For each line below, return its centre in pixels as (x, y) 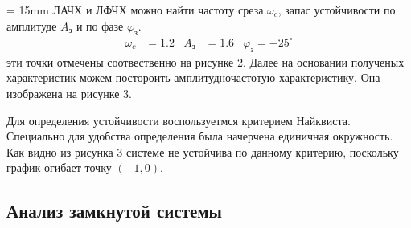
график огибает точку (59, 167)
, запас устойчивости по (337, 10)
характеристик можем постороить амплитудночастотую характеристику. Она (193, 77)
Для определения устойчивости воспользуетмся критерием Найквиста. (179, 120)
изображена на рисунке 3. (69, 93)
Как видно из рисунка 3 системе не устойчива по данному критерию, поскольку (203, 151)
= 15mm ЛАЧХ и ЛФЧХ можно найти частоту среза (135, 10)
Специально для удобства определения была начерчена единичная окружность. (200, 136)
